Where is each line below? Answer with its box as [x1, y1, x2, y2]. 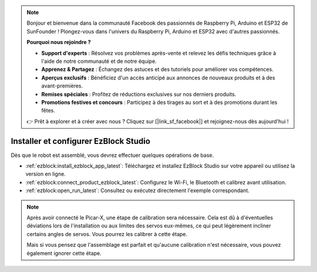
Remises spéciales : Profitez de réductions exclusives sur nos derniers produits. [41, 90, 237, 98]
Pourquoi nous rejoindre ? [26, 39, 91, 46]
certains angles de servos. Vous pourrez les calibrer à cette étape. [26, 230, 188, 237]
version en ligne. [25, 170, 66, 177]
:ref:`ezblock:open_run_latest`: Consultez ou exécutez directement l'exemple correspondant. [25, 187, 249, 194]
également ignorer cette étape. [26, 250, 102, 257]
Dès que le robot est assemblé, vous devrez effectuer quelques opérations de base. [11, 152, 214, 159]
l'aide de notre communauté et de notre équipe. [41, 58, 157, 65]
